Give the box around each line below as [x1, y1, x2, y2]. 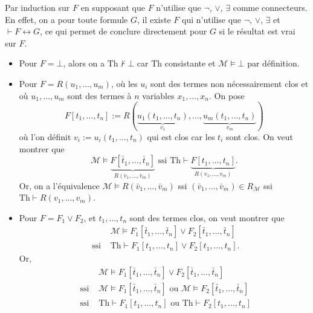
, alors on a [63, 57, 105, 69]
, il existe [137, 13, 171, 25]
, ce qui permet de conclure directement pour [40, 25, 207, 37]
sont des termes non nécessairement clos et [150, 77, 309, 89]
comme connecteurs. [233, 1, 308, 13]
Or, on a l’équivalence [19, 179, 100, 192]
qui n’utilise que [181, 13, 242, 25]
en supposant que [80, 1, 146, 13]
